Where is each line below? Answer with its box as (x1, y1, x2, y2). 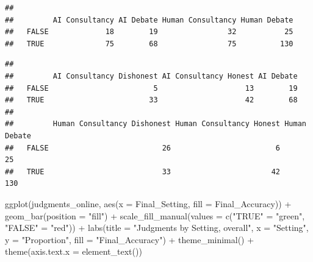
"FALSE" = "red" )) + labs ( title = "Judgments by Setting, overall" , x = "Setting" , (5, 221, 309, 234)
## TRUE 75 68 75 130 (5, 39, 293, 48)
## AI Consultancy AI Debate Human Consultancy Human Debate (5, 15, 293, 24)
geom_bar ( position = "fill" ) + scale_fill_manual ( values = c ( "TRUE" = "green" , (5, 209, 305, 222)
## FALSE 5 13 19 (5, 83, 298, 93)
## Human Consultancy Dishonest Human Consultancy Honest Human (5, 119, 306, 129)
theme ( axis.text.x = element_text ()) (5, 245, 142, 258)
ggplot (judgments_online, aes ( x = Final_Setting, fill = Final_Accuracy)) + (5, 197, 292, 210)
